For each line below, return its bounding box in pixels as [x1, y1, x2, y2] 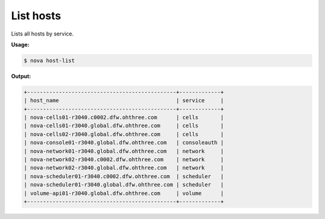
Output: [11, 72, 31, 79]
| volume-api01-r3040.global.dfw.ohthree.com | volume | [23, 190, 224, 197]
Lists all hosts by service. [11, 30, 74, 37]
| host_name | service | [23, 97, 224, 104]
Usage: [11, 41, 30, 48]
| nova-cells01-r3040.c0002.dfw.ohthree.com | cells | [23, 114, 224, 121]
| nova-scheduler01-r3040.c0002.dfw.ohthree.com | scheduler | [23, 173, 224, 180]
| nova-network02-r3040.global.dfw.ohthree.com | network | [23, 164, 224, 171]
